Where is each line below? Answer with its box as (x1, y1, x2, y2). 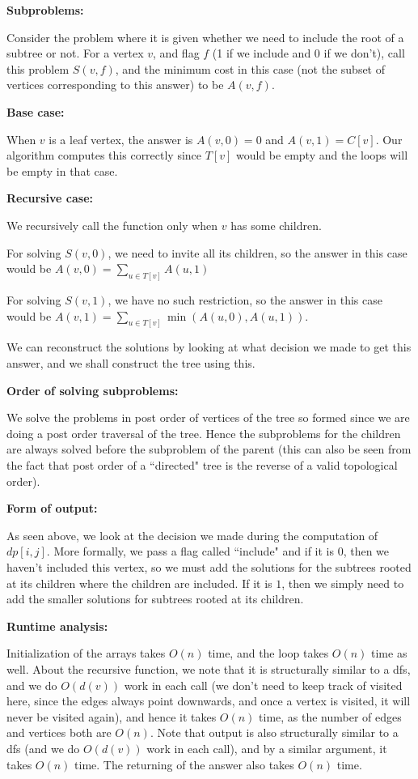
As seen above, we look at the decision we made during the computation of (6, 526, 378, 543)
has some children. (230, 216, 322, 233)
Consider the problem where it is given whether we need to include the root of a (6, 28, 404, 45)
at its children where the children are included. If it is (6, 574, 272, 591)
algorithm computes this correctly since (6, 147, 202, 164)
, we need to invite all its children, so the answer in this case (108, 244, 407, 261)
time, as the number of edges (259, 708, 402, 725)
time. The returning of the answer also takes (74, 756, 294, 773)
